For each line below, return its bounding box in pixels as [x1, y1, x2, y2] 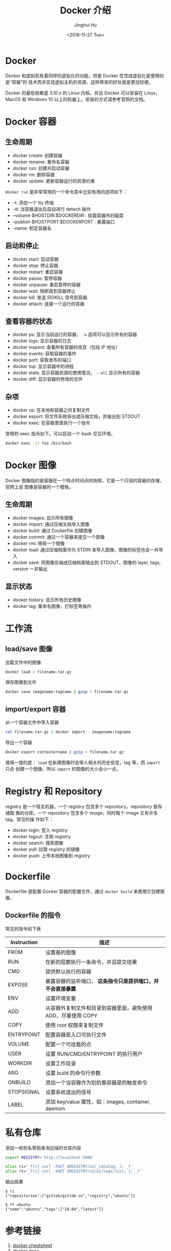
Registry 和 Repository [5, 786, 103, 797]
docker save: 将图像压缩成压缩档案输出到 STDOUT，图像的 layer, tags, [12, 559, 161, 566]
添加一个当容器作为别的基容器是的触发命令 [45, 1079, 148, 1086]
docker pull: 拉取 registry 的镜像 [12, 846, 80, 852]
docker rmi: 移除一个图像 [12, 540, 65, 546]
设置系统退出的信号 [45, 1088, 92, 1095]
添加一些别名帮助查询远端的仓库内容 [5, 1144, 81, 1151]
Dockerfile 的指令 [5, 911, 61, 920]
